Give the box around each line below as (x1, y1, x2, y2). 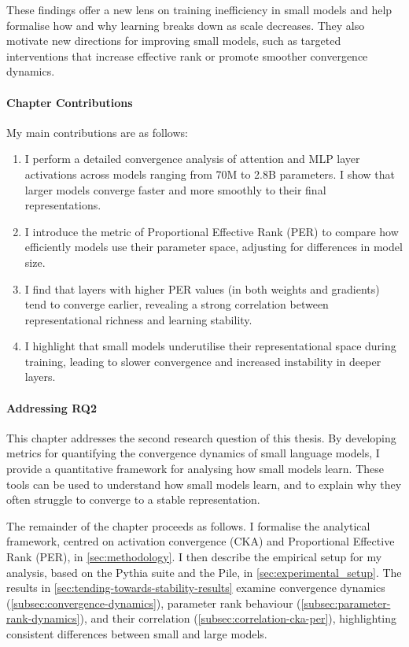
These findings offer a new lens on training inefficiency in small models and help (6, 2, 392, 17)
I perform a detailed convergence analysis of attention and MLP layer (24, 150, 360, 167)
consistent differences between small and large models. (6, 626, 267, 641)
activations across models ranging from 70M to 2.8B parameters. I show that (24, 165, 395, 182)
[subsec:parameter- (300, 594, 391, 611)
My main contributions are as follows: (6, 124, 188, 140)
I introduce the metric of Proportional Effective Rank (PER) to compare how (24, 223, 399, 239)
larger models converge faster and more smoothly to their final (24, 181, 326, 198)
